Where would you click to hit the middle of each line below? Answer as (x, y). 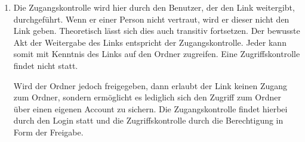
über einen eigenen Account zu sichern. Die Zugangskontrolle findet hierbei (150, 108)
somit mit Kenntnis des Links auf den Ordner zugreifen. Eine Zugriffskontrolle (157, 54)
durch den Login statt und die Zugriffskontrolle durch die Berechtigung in (148, 120)
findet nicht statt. (46, 65)
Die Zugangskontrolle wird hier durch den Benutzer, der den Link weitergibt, (154, 7)
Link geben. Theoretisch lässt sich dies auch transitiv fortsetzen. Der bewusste (157, 31)
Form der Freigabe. (48, 132)
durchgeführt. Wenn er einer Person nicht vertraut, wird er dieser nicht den (151, 19)
